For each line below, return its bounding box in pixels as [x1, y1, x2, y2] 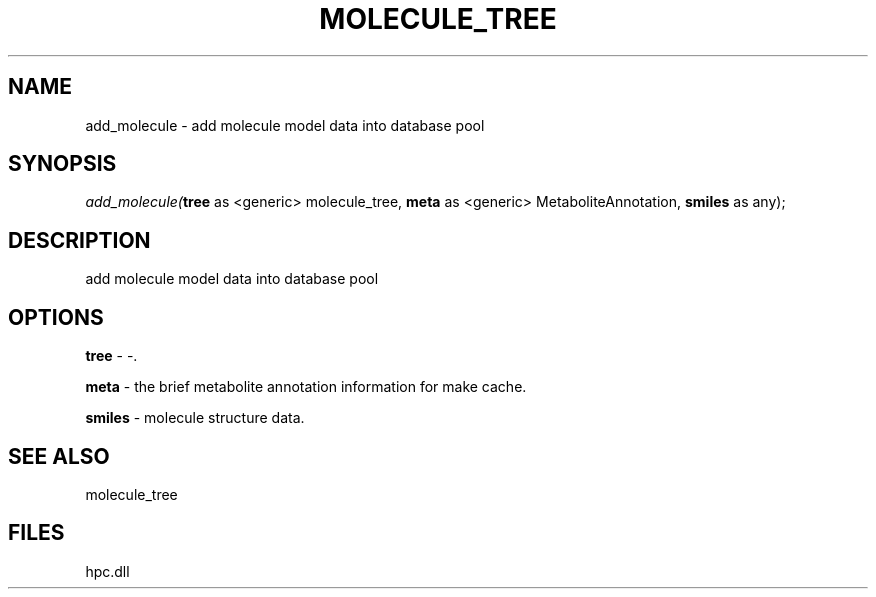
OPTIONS [8, 304, 104, 330]
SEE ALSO [8, 443, 110, 469]
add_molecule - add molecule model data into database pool [85, 116, 485, 134]
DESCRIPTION [8, 227, 151, 253]
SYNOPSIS [8, 151, 117, 177]
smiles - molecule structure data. [85, 409, 305, 427]
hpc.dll [85, 562, 130, 580]
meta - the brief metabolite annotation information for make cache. [85, 378, 527, 396]
